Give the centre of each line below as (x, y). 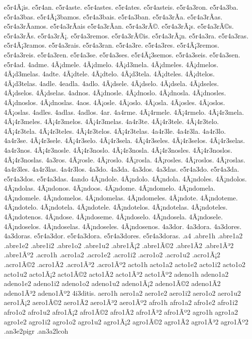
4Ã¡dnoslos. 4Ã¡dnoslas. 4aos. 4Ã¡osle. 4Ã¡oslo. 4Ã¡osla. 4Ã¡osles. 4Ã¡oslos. (115, 102)
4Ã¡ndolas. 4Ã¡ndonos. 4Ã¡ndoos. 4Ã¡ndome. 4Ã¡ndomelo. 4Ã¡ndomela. (110, 188)
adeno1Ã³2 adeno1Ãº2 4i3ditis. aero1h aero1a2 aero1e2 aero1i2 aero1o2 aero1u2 (122, 293)
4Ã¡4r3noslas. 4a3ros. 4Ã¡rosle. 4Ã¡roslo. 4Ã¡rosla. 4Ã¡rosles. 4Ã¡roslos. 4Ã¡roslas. (125, 159)
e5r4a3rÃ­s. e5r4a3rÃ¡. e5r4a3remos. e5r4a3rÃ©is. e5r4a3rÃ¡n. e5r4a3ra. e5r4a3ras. (126, 35)
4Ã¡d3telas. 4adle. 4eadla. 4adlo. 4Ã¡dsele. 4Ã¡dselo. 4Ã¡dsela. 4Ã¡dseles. (111, 83)
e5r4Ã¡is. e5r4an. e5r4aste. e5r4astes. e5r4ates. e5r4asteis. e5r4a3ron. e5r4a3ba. (121, 7)
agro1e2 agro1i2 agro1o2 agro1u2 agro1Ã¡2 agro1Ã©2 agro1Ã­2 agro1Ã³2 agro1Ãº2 (126, 321)
